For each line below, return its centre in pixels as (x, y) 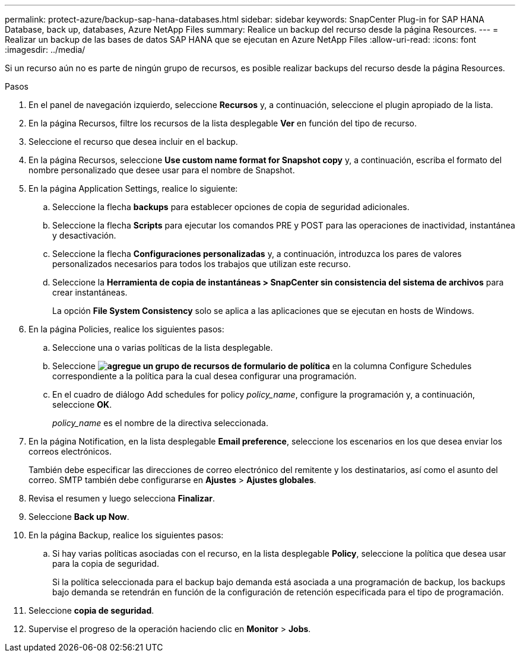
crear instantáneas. (90, 292)
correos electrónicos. (70, 451)
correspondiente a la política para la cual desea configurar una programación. (204, 376)
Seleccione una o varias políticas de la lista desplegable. (163, 347)
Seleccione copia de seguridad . (91, 610)
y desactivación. (84, 235)
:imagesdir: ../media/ (45, 50)
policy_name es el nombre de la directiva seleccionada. (160, 423)
